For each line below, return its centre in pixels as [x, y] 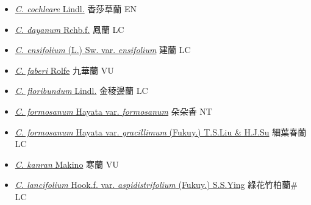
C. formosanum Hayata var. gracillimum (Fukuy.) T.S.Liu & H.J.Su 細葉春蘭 [161, 131]
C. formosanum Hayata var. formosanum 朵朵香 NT [113, 111]
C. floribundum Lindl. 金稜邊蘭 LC [81, 91]
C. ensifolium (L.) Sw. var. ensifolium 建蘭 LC [103, 50]
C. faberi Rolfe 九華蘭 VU [64, 70]
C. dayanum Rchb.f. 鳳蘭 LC [70, 29]
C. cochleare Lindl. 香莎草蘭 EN [76, 9]
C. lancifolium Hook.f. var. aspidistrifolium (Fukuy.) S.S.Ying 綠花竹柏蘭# [156, 185]
